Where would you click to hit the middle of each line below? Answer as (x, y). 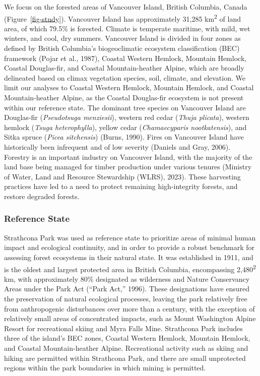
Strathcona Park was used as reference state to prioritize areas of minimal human (130, 237)
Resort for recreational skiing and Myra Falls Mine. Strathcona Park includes (123, 328)
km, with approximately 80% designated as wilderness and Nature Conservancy (127, 278)
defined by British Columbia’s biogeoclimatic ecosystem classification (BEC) (122, 48)
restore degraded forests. (42, 196)
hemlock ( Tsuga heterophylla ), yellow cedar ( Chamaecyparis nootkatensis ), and (125, 127)
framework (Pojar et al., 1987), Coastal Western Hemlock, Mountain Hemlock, (125, 58)
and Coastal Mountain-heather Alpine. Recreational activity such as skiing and (126, 348)
